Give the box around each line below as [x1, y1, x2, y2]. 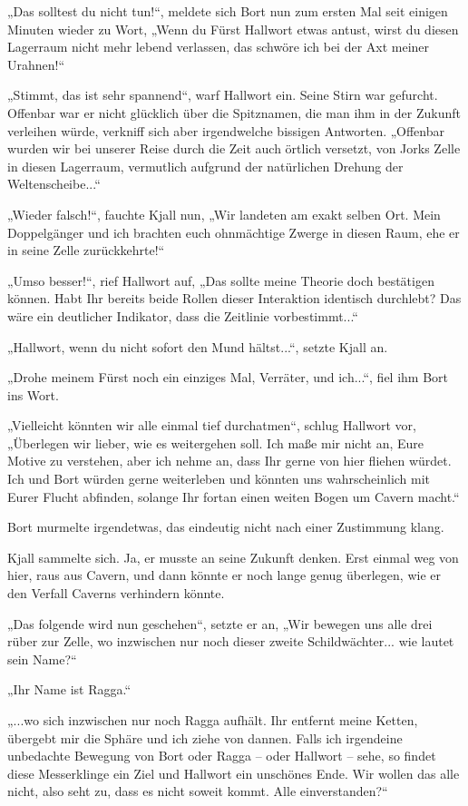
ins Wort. [7, 385, 59, 404]
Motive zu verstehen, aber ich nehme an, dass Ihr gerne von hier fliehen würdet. [7, 451, 452, 470]
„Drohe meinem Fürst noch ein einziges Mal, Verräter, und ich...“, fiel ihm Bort [7, 368, 449, 387]
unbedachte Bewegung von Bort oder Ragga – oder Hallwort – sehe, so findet [7, 746, 436, 765]
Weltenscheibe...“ [7, 174, 101, 193]
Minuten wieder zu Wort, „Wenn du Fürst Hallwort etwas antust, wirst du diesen [7, 19, 459, 38]
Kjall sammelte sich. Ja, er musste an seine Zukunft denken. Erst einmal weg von [7, 547, 459, 566]
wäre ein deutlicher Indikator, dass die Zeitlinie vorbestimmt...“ [7, 306, 358, 325]
